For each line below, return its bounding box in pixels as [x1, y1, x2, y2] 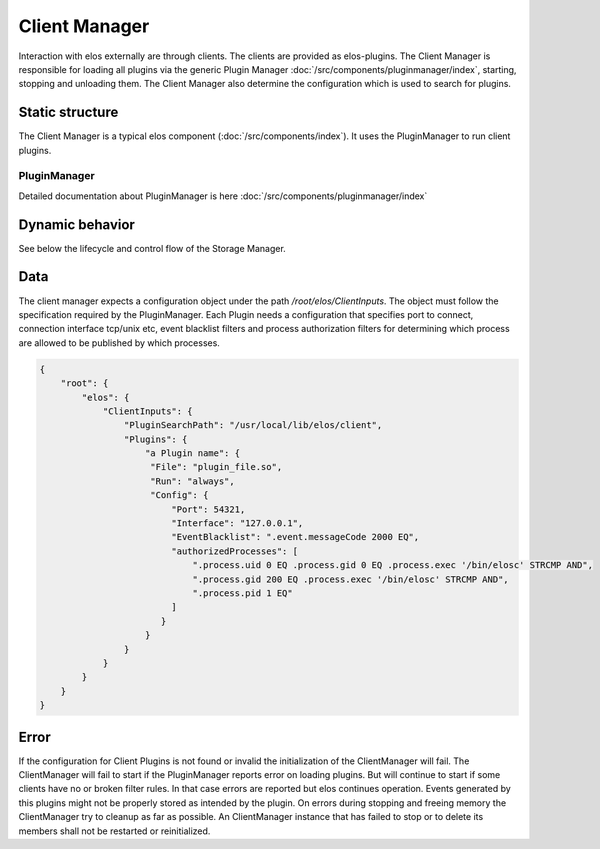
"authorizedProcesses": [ [171, 545, 299, 557]
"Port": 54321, [171, 503, 246, 515]
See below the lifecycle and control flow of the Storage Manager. [18, 242, 287, 254]
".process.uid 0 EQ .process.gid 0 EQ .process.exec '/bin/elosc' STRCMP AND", [192, 560, 594, 571]
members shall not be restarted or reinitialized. [18, 825, 211, 837]
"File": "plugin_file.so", [150, 461, 283, 473]
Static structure [18, 104, 119, 121]
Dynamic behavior [18, 216, 135, 233]
